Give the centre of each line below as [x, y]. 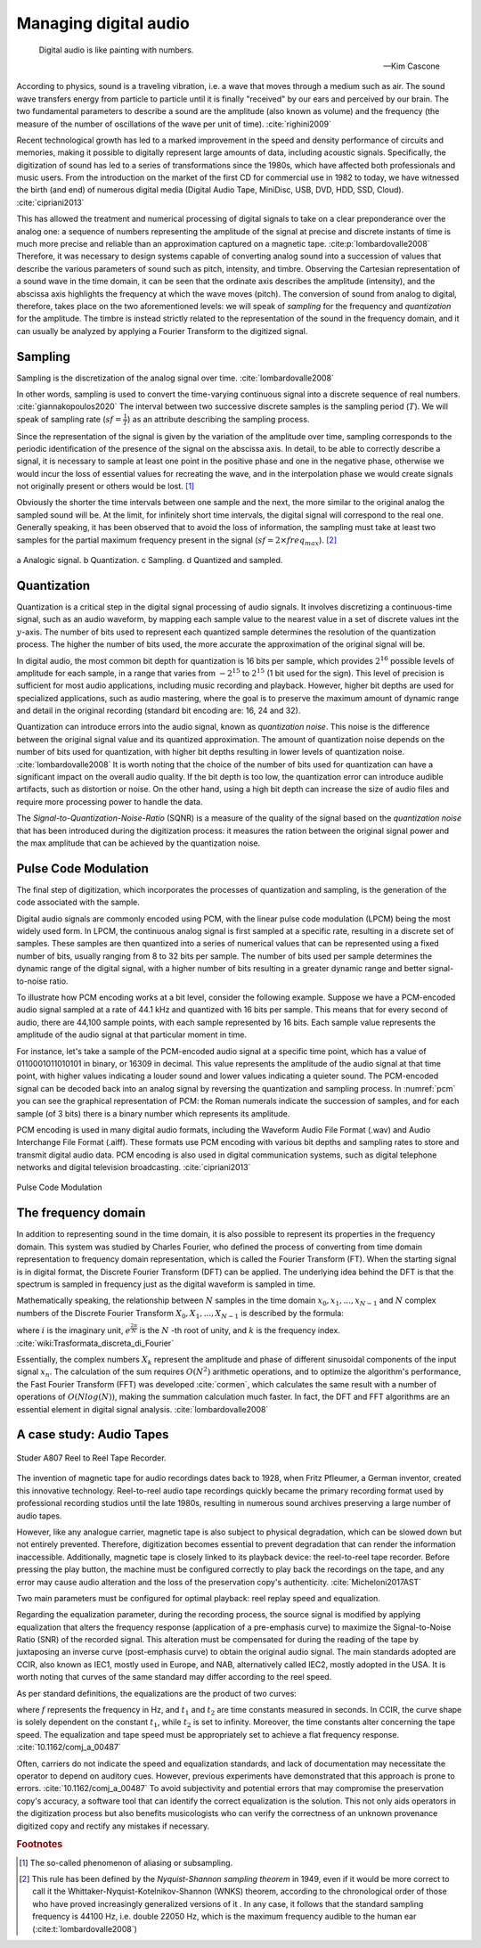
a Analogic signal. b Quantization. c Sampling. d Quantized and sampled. [150, 561]
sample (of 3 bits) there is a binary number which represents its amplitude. [153, 1113]
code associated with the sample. [78, 902]
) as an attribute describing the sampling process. [219, 419]
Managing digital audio [103, 23]
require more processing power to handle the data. [110, 801]
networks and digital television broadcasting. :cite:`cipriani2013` [134, 1167]
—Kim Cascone [412, 66]
